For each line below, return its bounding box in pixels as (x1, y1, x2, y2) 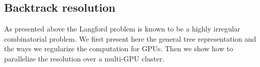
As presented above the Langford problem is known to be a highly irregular (4, 23, 241, 34)
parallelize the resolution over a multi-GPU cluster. (4, 53, 164, 63)
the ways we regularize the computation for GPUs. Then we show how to (4, 43, 233, 54)
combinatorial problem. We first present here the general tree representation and (4, 33, 256, 44)
